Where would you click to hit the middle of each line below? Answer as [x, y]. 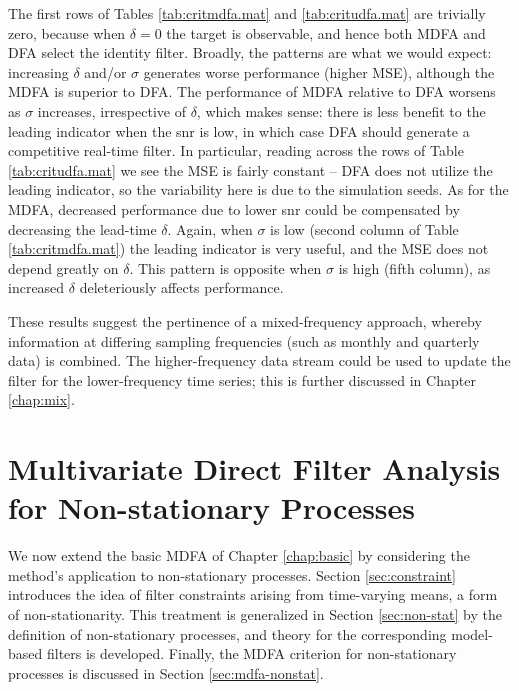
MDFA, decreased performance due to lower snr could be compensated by [234, 208]
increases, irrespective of [111, 110]
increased [36, 287]
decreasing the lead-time [82, 228]
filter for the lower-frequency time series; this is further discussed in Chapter [242, 379]
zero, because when [67, 32]
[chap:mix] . [41, 399]
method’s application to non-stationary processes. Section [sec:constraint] [232, 574]
